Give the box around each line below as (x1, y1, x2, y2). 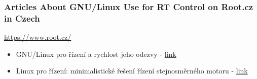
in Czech (4, 12, 40, 24)
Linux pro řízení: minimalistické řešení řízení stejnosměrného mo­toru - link (16, 65, 248, 76)
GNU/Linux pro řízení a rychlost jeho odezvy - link (16, 48, 176, 59)
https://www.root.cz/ (4, 32, 71, 42)
